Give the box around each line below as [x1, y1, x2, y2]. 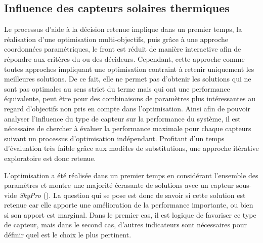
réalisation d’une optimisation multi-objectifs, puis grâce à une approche [4, 33, 229, 44]
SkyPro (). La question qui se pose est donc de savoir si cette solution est [19, 189, 246, 200]
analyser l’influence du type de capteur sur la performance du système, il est [4, 113, 241, 124]
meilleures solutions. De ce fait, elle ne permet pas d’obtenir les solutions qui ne [4, 73, 251, 84]
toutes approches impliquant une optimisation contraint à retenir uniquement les [4, 63, 254, 74]
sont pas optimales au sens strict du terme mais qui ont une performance [4, 83, 230, 94]
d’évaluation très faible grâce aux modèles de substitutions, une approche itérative [4, 143, 259, 153]
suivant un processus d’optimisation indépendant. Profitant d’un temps [4, 133, 225, 143]
